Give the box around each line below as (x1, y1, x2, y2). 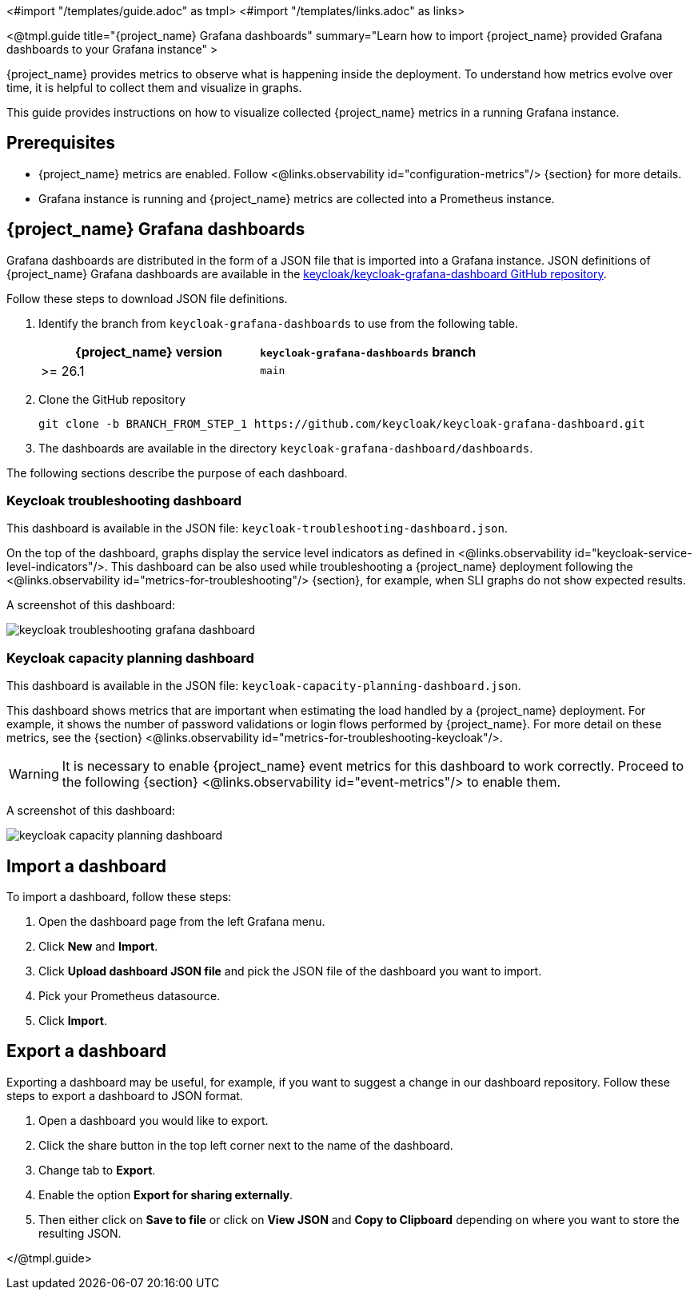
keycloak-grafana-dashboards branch (260, 343, 477, 360)
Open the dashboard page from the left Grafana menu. (38, 915, 325, 929)
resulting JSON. (38, 1226, 122, 1240)
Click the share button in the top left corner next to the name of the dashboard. (38, 1138, 453, 1152)
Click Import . (38, 1014, 107, 1028)
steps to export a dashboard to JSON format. (6, 1088, 243, 1103)
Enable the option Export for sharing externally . (38, 1187, 293, 1202)
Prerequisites (6, 133, 115, 154)
